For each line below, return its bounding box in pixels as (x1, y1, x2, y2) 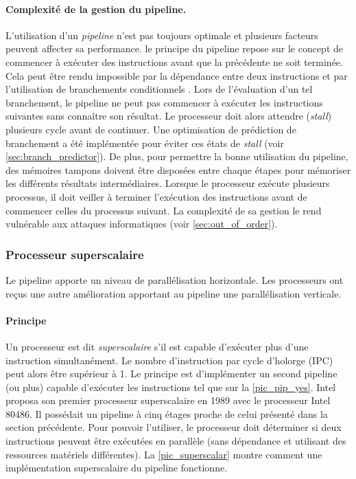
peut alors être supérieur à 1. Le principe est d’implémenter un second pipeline (5, 366, 337, 381)
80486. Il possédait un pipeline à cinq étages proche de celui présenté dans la (5, 406, 328, 421)
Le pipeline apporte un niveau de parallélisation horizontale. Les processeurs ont (5, 272, 344, 287)
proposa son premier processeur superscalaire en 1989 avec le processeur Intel (5, 393, 331, 408)
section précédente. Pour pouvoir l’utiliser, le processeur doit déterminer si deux (5, 420, 342, 434)
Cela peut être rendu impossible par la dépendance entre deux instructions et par (5, 68, 348, 82)
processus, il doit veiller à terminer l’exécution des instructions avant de (5, 189, 307, 203)
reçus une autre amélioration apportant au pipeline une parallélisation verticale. (5, 286, 342, 300)
